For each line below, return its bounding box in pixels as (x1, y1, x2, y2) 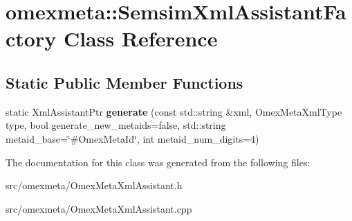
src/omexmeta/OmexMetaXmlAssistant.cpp (6, 201, 192, 215)
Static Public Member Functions (6, 71, 243, 93)
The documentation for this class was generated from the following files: (6, 154, 311, 169)
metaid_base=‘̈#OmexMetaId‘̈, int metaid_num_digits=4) (6, 131, 259, 145)
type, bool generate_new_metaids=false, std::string (6, 118, 226, 132)
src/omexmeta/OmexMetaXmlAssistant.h (6, 178, 183, 193)
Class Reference (63, 24, 218, 53)
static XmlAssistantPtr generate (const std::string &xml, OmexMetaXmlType (6, 104, 342, 118)
